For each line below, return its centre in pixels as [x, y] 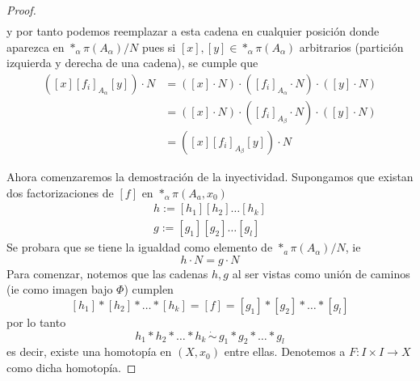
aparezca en [36, 47]
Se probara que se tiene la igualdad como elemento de [140, 247]
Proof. [21, 10]
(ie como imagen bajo [60, 289]
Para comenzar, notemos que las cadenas [107, 273]
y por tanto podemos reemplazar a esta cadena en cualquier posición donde [193, 31]
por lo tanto [36, 322]
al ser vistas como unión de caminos [321, 273]
